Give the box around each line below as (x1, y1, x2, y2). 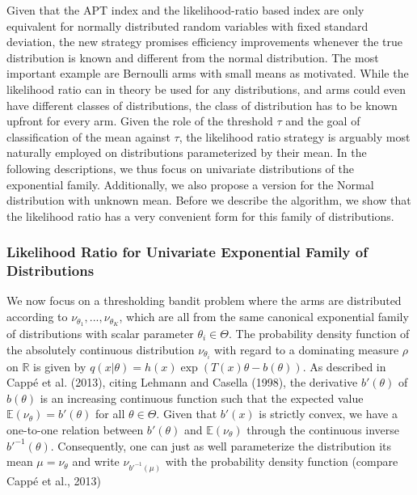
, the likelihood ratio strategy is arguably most (179, 128, 411, 145)
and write (72, 453, 120, 470)
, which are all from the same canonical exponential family (119, 308, 409, 325)
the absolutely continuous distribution (6, 341, 195, 357)
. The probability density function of (229, 324, 410, 341)
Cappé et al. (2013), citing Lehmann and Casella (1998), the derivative (6, 374, 358, 391)
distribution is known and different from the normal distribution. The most (6, 49, 379, 66)
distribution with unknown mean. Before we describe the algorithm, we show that (6, 192, 411, 209)
